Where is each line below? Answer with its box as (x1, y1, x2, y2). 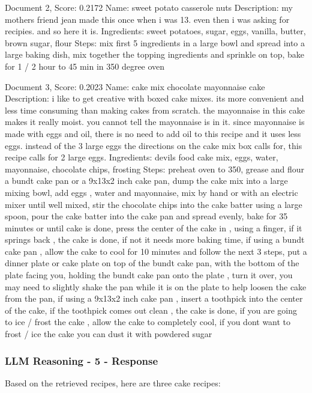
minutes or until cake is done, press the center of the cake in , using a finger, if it (5, 221, 302, 234)
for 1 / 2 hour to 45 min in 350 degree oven (5, 59, 165, 72)
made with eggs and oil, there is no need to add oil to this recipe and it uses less (5, 127, 301, 139)
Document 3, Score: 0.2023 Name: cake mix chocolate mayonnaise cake (5, 80, 265, 93)
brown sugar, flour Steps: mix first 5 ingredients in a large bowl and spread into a (5, 36, 305, 49)
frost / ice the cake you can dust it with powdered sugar (5, 327, 212, 340)
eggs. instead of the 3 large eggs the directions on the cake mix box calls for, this (5, 139, 302, 151)
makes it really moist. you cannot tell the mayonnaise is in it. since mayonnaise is (5, 115, 305, 128)
